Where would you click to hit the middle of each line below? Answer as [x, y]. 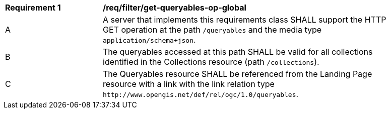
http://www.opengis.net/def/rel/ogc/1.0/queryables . [201, 94]
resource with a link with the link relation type [189, 84]
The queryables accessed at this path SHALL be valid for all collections [238, 52]
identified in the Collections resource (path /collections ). [211, 62]
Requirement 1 [33, 8]
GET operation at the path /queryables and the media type [212, 30]
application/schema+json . [149, 40]
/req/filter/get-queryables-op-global [175, 8]
